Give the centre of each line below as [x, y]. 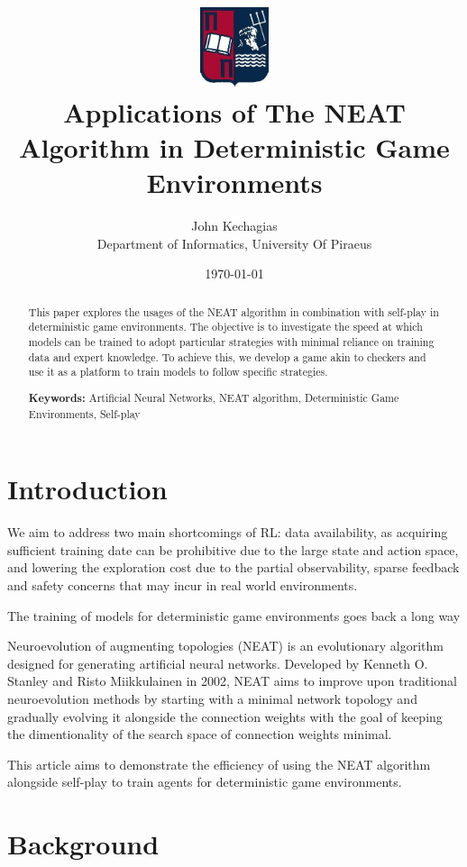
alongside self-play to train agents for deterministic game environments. [205, 782]
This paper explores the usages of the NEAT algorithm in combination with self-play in [233, 311]
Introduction [87, 489]
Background [83, 844]
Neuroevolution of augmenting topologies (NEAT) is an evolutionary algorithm [225, 646]
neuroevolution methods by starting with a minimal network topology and [212, 698]
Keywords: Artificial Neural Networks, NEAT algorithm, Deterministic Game [214, 397]
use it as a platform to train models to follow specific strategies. [178, 372]
